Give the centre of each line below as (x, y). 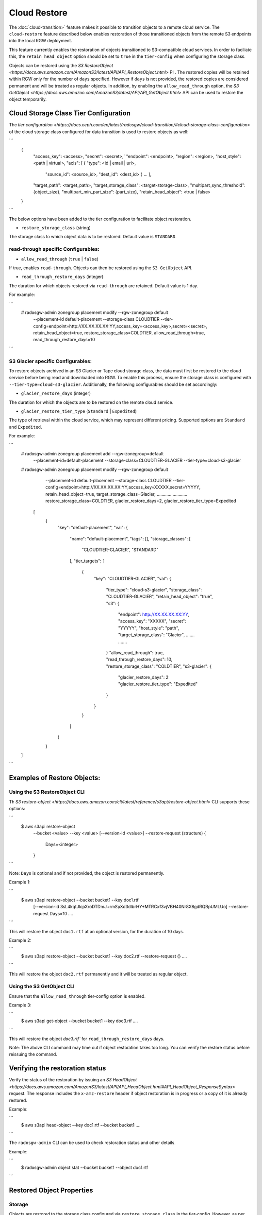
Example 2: (20, 940)
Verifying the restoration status (57, 1068)
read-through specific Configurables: (54, 249)
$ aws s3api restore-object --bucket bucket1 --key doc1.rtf (80, 900)
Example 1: (20, 882)
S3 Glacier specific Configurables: (50, 361)
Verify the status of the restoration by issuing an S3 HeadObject (73, 1080)
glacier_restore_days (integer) (56, 393)
